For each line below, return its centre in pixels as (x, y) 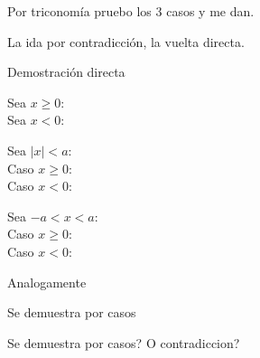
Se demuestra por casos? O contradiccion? (124, 342)
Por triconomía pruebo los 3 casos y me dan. (131, 11)
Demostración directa (66, 72)
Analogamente (47, 282)
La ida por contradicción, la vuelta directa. (126, 41)
